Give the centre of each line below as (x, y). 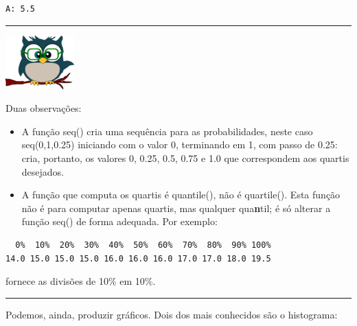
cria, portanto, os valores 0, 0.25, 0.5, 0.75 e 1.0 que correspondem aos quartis (185, 158)
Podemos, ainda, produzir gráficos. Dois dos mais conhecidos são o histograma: (172, 314)
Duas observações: (44, 108)
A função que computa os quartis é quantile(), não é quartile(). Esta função (181, 195)
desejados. (43, 171)
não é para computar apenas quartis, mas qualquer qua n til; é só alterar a (176, 208)
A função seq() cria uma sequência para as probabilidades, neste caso (167, 131)
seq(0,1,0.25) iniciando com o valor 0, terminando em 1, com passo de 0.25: (180, 144)
